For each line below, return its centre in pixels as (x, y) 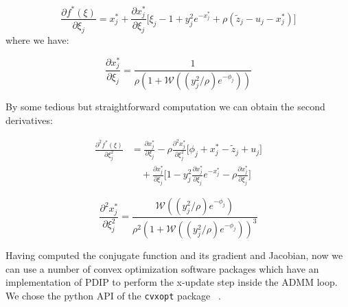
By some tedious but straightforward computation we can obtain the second (165, 107)
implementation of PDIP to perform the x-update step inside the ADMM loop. (172, 282)
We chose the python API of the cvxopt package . (113, 295)
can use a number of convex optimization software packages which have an (162, 268)
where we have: (37, 40)
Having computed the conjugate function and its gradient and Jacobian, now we (174, 255)
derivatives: (29, 120)
